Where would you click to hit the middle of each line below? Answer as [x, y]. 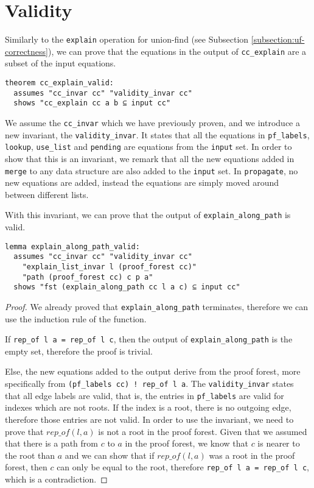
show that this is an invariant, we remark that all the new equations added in [150, 158]
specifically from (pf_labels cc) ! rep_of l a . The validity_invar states [149, 384]
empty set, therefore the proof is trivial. [79, 351]
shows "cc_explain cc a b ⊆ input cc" [92, 103]
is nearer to [279, 443]
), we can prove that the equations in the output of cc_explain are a [177, 51]
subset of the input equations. [61, 63]
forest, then [26, 467]
